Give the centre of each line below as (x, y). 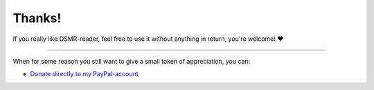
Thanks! (37, 18)
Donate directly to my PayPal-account (84, 74)
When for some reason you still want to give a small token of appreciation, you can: (132, 61)
